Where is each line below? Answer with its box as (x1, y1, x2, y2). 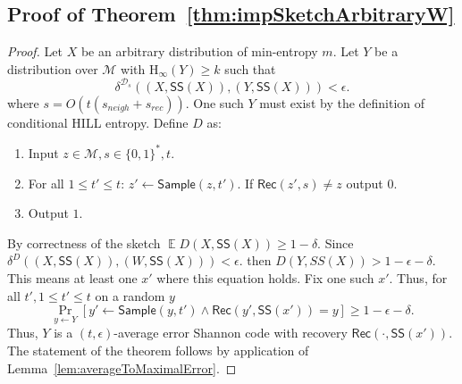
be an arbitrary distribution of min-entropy (80, 42, 318, 61)
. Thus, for (389, 268, 448, 287)
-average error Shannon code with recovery (113, 323, 348, 342)
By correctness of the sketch (7, 233, 161, 252)
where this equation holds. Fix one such (156, 268, 374, 287)
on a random (95, 286, 165, 305)
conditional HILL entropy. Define (7, 113, 189, 131)
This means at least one (7, 268, 138, 287)
